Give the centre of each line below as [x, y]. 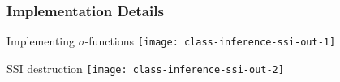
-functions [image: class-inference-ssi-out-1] [210, 41]
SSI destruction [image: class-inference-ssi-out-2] [145, 68]
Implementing [41, 41]
